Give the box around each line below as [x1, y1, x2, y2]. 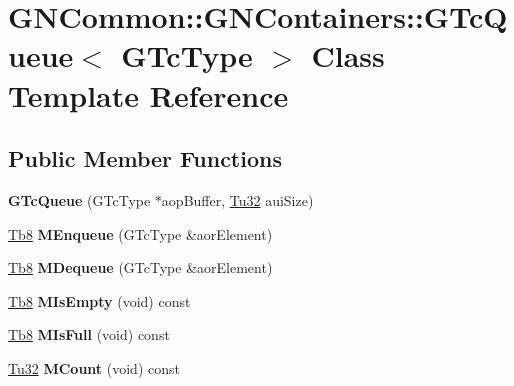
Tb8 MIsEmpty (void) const [8, 290, 191, 311]
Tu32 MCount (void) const [8, 357, 180, 378]
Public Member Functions [8, 143, 282, 174]
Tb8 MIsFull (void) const [8, 324, 170, 345]
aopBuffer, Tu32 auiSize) [161, 189, 314, 210]
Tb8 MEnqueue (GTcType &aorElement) [8, 223, 273, 244]
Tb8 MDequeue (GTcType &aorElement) [8, 257, 273, 278]
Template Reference [8, 74, 289, 115]
